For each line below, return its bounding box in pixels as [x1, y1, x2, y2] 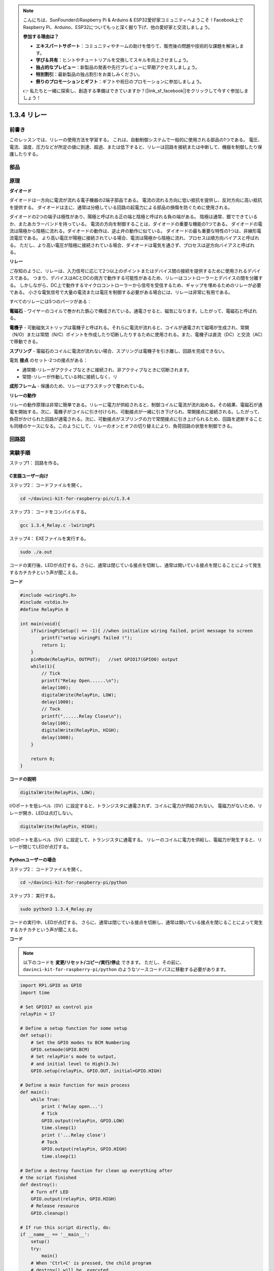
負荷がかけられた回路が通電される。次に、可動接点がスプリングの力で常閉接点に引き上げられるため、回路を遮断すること [9, 416, 263, 422]
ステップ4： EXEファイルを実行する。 [9, 535, 89, 541]
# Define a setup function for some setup [20, 1025, 127, 1031]
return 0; [30, 756, 55, 762]
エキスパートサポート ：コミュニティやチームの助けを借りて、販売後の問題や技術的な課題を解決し [36, 43, 239, 49]
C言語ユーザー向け [9, 473, 49, 479]
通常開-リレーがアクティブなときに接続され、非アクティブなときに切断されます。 [22, 367, 192, 373]
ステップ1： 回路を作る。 [9, 460, 62, 466]
